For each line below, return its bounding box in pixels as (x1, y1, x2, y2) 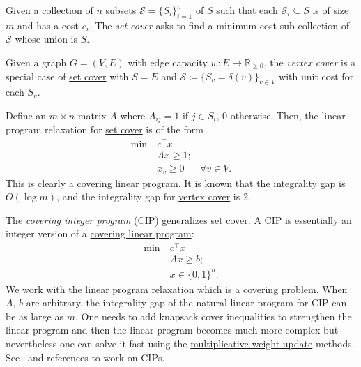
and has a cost (17, 17, 79, 32)
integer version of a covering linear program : (6, 226, 194, 241)
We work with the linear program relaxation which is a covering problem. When (6, 281, 348, 296)
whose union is (15, 31, 78, 46)
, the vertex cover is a (263, 54, 356, 69)
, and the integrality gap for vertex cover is (56, 189, 240, 204)
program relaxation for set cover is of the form (6, 122, 203, 137)
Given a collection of (6, 3, 93, 17)
